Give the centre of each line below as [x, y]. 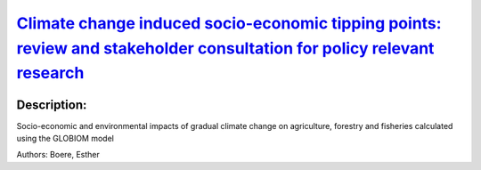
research [50, 73]
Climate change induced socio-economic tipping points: [229, 23]
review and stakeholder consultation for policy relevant [225, 48]
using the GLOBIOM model [65, 139]
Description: [52, 105]
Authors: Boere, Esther [58, 155]
